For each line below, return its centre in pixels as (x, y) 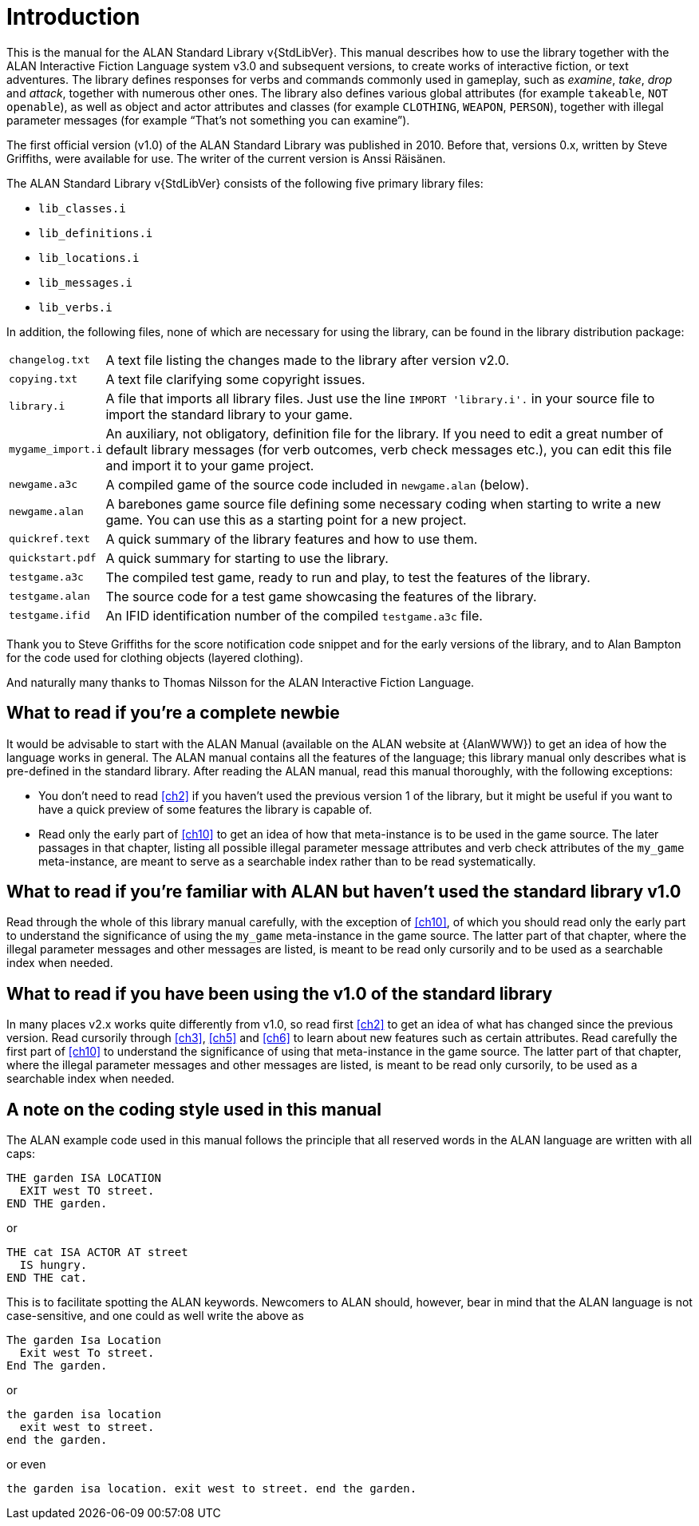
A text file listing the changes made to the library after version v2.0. (308, 360)
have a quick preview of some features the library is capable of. (205, 809)
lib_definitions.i (96, 233)
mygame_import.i (56, 450)
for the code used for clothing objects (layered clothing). (155, 657)
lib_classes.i (82, 208)
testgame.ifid (49, 616)
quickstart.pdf (53, 558)
